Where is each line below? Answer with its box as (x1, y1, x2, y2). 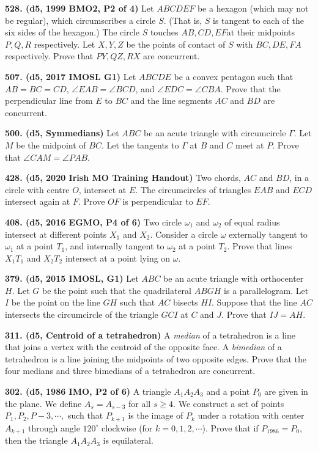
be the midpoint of (16, 138, 86, 151)
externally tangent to (229, 227, 308, 240)
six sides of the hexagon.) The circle (5, 26, 139, 38)
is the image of (128, 409, 183, 422)
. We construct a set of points (173, 397, 284, 409)
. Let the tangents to (101, 138, 179, 151)
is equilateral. (103, 434, 153, 447)
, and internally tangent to (65, 240, 165, 252)
